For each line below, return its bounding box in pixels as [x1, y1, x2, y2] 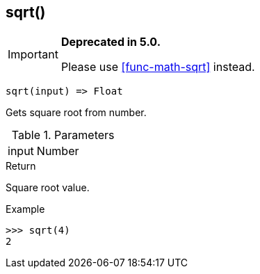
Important [8, 47, 58, 62]
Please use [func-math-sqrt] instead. [60, 60, 255, 74]
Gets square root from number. [6, 106, 147, 119]
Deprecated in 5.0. [60, 35, 161, 49]
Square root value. [6, 182, 90, 194]
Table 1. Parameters [11, 128, 115, 143]
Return [6, 160, 36, 172]
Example [6, 203, 45, 216]
